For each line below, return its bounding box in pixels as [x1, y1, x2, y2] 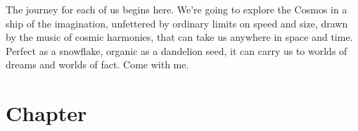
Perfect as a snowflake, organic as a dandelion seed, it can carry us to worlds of [6, 43, 347, 58]
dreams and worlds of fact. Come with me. [6, 57, 189, 72]
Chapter [6, 99, 87, 127]
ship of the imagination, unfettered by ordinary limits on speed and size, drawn [6, 15, 348, 30]
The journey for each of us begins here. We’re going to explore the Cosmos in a [6, 2, 347, 16]
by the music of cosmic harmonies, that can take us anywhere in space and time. [6, 30, 353, 44]
